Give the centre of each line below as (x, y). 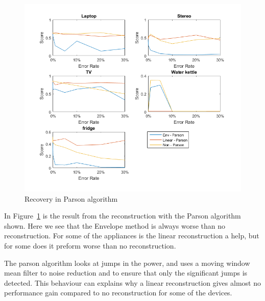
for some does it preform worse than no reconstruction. (90, 246)
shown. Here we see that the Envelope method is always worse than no (115, 225)
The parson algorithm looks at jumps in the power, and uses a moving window (127, 263)
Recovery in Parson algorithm (71, 198)
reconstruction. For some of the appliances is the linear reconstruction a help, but (132, 236)
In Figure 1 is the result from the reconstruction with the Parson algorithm (123, 216)
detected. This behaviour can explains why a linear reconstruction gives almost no (132, 282)
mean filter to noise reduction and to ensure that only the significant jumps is (126, 273)
